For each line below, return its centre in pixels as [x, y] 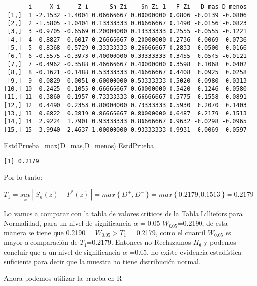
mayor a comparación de [41, 242]
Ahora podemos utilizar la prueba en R [63, 278]
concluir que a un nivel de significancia [62, 251]
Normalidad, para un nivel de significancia [68, 223]
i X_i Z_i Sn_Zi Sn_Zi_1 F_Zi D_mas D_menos [138, 7]
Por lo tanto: [23, 177]
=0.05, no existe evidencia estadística [186, 251]
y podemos [220, 242]
